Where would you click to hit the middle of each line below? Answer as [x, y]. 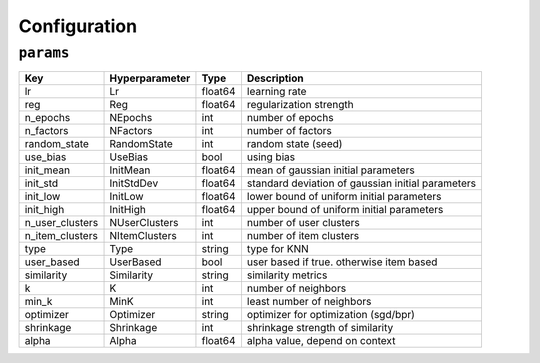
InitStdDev [134, 183]
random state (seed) [294, 144]
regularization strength [300, 105]
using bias [270, 157]
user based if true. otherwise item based [342, 262]
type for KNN [277, 249]
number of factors [289, 131]
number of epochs [290, 118]
